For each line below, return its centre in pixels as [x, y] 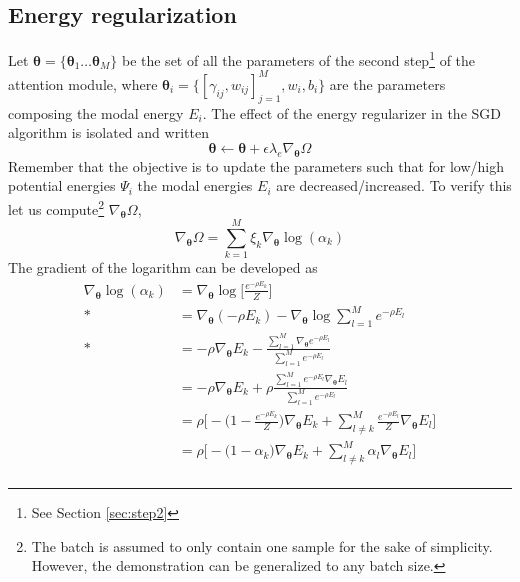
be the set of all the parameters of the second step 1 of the [298, 58]
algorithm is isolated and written [108, 132]
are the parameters [387, 83]
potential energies [62, 185]
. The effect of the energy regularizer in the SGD [351, 112]
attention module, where [83, 83]
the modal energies [195, 185]
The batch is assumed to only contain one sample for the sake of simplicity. [262, 545]
